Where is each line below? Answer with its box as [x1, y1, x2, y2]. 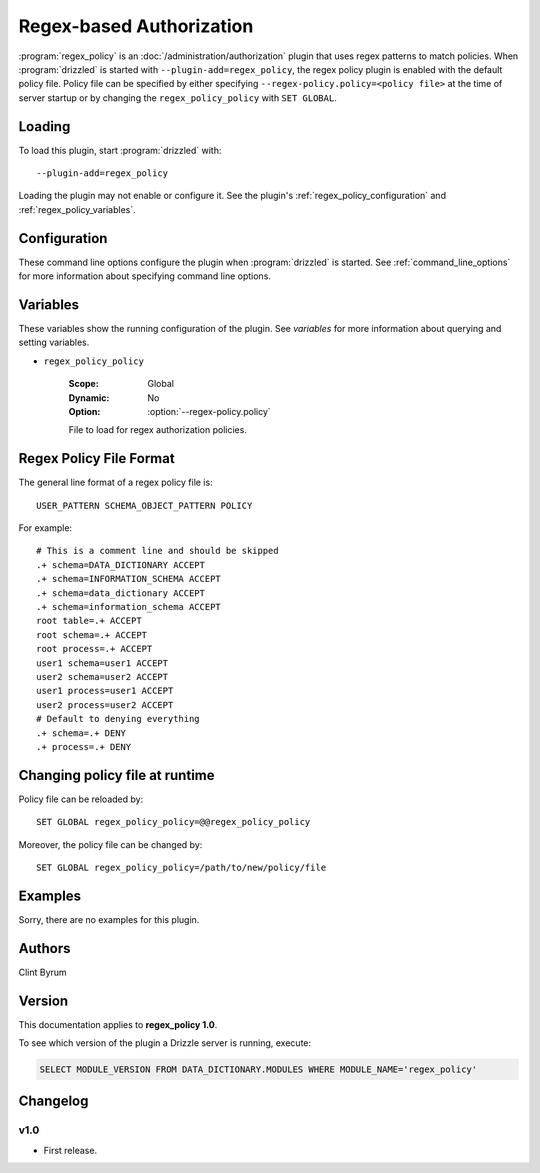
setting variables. [18, 336, 90, 349]
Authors [18, 940, 71, 957]
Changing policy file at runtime [18, 766, 215, 784]
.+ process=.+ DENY [36, 741, 132, 752]
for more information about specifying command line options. [18, 270, 272, 282]
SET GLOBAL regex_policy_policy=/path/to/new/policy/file [36, 861, 327, 873]
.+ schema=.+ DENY [36, 727, 127, 739]
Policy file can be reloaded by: [18, 793, 144, 805]
